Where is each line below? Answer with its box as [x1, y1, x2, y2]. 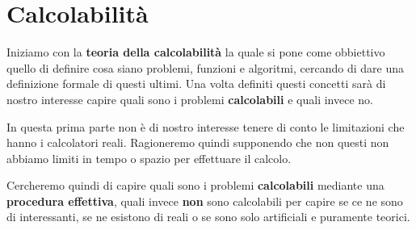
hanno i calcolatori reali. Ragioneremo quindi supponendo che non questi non [6, 134, 389, 151]
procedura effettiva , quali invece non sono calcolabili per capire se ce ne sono [6, 192, 403, 209]
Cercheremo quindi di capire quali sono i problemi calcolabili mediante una [6, 177, 384, 194]
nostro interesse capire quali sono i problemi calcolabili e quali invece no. [6, 90, 373, 107]
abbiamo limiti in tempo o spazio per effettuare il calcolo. [6, 149, 292, 166]
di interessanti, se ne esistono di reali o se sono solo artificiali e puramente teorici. [6, 208, 410, 225]
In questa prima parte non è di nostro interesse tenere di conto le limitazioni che [6, 118, 405, 135]
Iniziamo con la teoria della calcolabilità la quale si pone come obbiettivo [6, 44, 385, 61]
